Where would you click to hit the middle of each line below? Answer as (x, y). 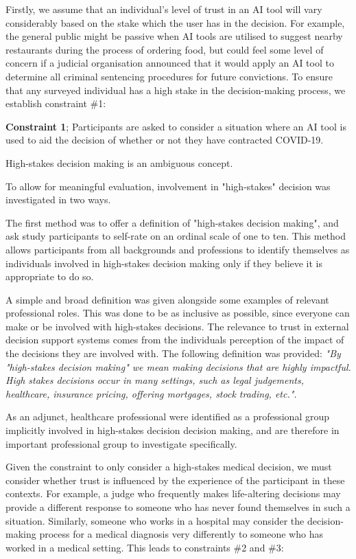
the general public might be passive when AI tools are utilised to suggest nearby (174, 36)
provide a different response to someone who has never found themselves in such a (178, 507)
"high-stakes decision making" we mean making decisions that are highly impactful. (178, 366)
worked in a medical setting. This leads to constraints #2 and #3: (145, 547)
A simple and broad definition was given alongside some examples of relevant (167, 299)
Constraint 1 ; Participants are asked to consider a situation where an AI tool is (176, 126)
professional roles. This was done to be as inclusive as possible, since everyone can (178, 313)
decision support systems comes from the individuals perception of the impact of (175, 340)
